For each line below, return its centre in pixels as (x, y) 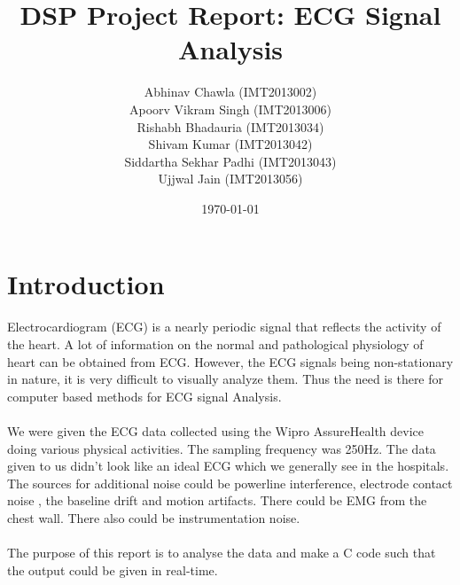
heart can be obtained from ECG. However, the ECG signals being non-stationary (230, 361)
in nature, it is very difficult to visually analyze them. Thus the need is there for (226, 379)
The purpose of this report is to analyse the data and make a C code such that (222, 553)
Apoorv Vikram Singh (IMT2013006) (230, 109)
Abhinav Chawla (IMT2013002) (230, 92)
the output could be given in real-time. (113, 569)
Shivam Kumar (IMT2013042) (230, 144)
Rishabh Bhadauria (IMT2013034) (230, 126)
